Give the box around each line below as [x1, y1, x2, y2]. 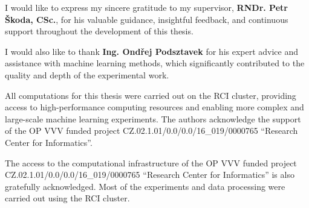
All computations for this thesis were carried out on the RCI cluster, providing [5, 89, 296, 101]
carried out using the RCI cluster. [5, 192, 130, 204]
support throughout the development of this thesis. [5, 25, 194, 37]
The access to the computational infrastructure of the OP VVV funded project [5, 156, 297, 169]
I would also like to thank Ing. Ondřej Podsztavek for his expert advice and [5, 45, 299, 57]
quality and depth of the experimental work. [5, 68, 169, 81]
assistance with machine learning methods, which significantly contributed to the [5, 57, 305, 69]
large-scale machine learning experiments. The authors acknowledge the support [5, 112, 301, 125]
